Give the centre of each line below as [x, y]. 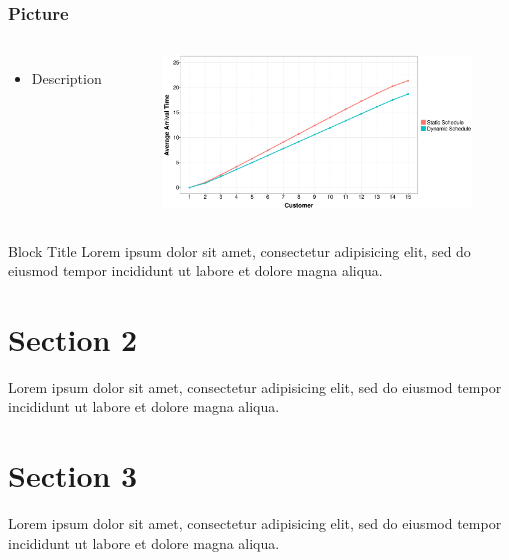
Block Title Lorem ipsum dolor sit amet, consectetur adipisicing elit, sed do [239, 250]
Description [66, 78]
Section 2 [73, 338]
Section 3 [73, 475]
